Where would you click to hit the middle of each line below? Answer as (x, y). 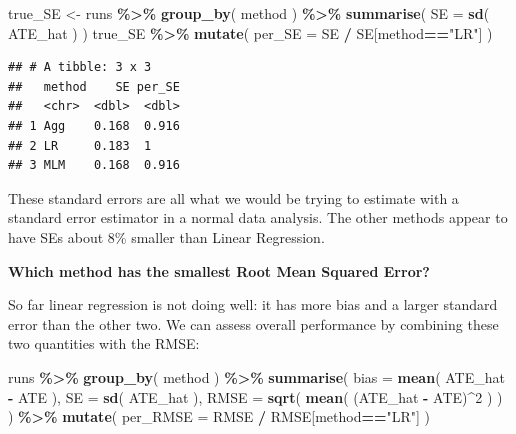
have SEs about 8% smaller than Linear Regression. (166, 236)
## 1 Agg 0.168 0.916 (94, 125)
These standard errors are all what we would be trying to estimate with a (233, 197)
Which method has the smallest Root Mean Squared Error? (219, 270)
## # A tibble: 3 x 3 (80, 67)
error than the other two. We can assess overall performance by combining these (253, 323)
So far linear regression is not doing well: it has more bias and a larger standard (253, 304)
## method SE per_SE (94, 86)
